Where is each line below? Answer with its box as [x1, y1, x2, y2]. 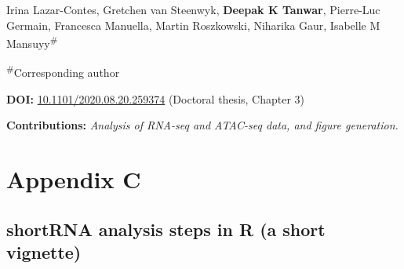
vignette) [6, 240, 82, 264]
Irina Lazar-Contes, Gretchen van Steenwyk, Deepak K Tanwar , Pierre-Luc [6, 2, 380, 17]
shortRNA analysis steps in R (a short [6, 216, 326, 241]
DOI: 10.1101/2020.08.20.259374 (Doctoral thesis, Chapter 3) [6, 90, 305, 107]
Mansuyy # [6, 33, 58, 51]
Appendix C [6, 163, 141, 195]
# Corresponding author [6, 62, 120, 81]
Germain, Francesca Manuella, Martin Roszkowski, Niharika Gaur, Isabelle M [6, 16, 380, 33]
